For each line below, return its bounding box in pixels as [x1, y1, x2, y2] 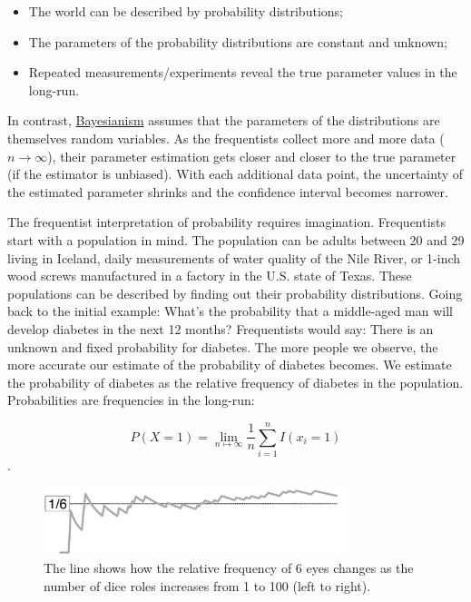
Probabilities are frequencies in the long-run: [7, 390, 255, 410]
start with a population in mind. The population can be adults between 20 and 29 [7, 230, 465, 249]
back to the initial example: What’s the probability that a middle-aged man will [7, 301, 453, 321]
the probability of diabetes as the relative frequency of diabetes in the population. [7, 372, 464, 391]
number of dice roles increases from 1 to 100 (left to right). [44, 576, 371, 595]
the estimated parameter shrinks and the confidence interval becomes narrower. [7, 182, 448, 201]
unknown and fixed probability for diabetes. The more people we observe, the [7, 337, 438, 356]
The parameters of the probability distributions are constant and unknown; [28, 32, 447, 51]
